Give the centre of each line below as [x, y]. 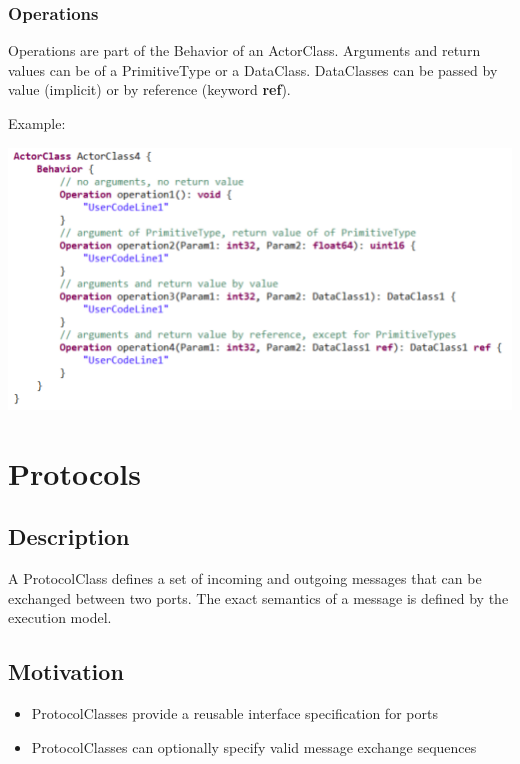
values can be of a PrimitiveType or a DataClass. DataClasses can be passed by [253, 69]
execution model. [60, 617]
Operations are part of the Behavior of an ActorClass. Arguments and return [244, 50]
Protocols [74, 472]
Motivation [66, 671]
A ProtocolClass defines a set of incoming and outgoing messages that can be [245, 578]
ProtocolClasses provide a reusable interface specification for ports [234, 713]
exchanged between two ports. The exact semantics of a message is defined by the [258, 597]
